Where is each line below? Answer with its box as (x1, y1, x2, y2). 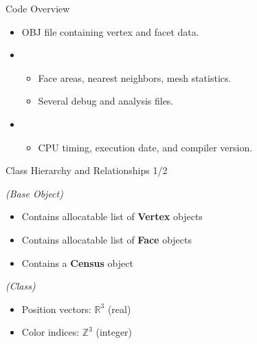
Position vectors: (21, 301, 91, 316)
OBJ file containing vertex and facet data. (21, 24, 199, 39)
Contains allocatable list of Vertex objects (21, 209, 203, 224)
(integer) (96, 325, 133, 339)
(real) (107, 301, 131, 316)
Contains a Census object (21, 255, 133, 270)
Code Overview (5, 1, 70, 15)
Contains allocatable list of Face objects (21, 232, 192, 246)
